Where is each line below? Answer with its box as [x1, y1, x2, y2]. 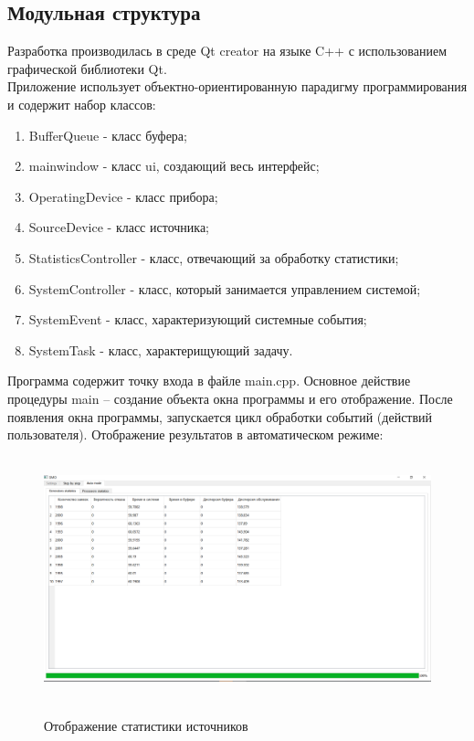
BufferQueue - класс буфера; [28, 125, 187, 144]
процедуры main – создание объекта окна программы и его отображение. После [7, 388, 453, 408]
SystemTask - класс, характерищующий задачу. [28, 340, 293, 359]
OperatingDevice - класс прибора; [28, 186, 218, 206]
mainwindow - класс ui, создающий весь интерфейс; [28, 156, 320, 175]
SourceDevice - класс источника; [28, 217, 209, 237]
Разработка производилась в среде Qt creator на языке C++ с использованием [7, 41, 448, 60]
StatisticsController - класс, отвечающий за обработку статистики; [28, 248, 399, 267]
